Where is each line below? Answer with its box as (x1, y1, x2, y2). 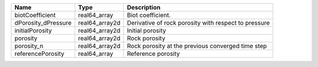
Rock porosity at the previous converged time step (127, 42, 267, 50)
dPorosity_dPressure (14, 19, 72, 26)
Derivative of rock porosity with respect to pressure (127, 19, 270, 26)
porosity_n (14, 42, 44, 50)
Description (127, 4, 161, 11)
